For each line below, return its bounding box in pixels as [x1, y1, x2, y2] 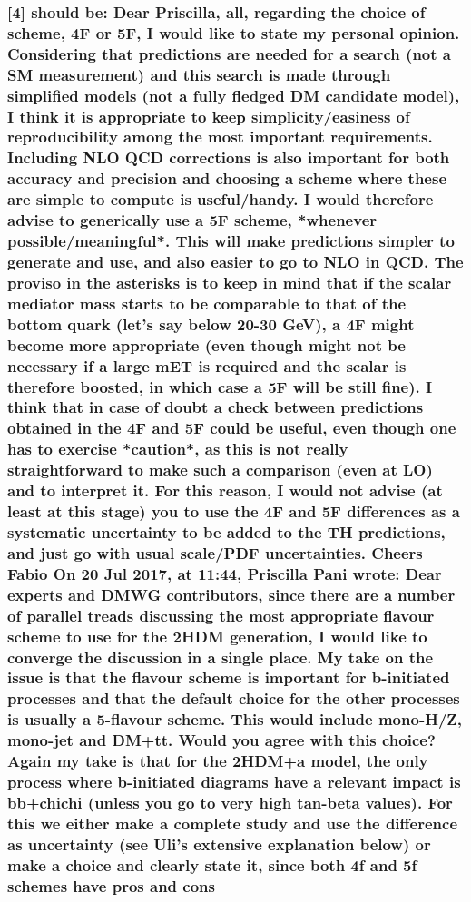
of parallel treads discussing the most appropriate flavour [7, 603, 435, 626]
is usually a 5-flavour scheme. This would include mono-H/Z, [7, 708, 463, 730]
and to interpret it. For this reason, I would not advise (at [7, 479, 443, 502]
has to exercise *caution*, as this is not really [7, 437, 348, 460]
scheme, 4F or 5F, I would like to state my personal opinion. [7, 21, 460, 44]
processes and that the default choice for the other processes [7, 687, 460, 710]
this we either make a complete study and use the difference [7, 811, 457, 834]
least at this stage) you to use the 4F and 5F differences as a [7, 500, 460, 523]
